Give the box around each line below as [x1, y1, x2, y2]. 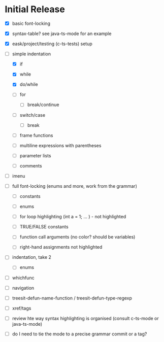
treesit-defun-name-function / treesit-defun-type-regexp [12, 295, 133, 301]
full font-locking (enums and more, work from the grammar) [12, 183, 138, 189]
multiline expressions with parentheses [19, 142, 102, 148]
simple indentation [12, 51, 51, 57]
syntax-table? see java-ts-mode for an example [12, 30, 112, 37]
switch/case [19, 112, 46, 118]
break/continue [27, 101, 59, 108]
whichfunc [12, 275, 35, 281]
